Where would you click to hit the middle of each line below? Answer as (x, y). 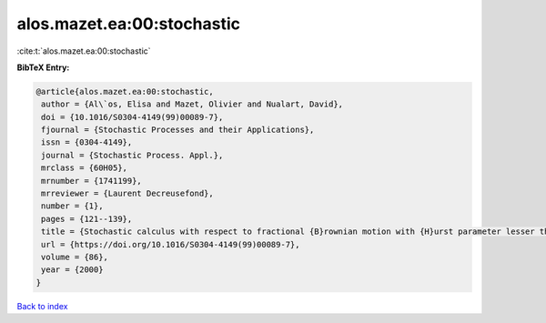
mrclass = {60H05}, (84, 168)
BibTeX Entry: (43, 67)
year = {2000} (72, 270)
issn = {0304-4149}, (87, 142)
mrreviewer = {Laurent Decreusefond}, (127, 194)
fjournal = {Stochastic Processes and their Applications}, (178, 130)
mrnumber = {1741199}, (92, 181)
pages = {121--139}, (87, 219)
